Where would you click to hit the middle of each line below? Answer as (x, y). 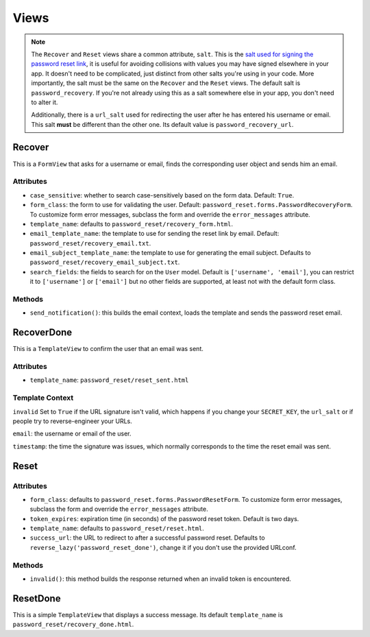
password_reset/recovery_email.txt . (90, 243)
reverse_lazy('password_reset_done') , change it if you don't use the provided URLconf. (163, 547)
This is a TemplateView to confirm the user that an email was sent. (108, 349)
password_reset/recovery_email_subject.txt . (105, 262)
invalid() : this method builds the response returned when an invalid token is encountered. (160, 579)
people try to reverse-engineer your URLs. (73, 421)
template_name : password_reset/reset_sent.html (109, 380)
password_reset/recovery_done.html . (73, 625)
